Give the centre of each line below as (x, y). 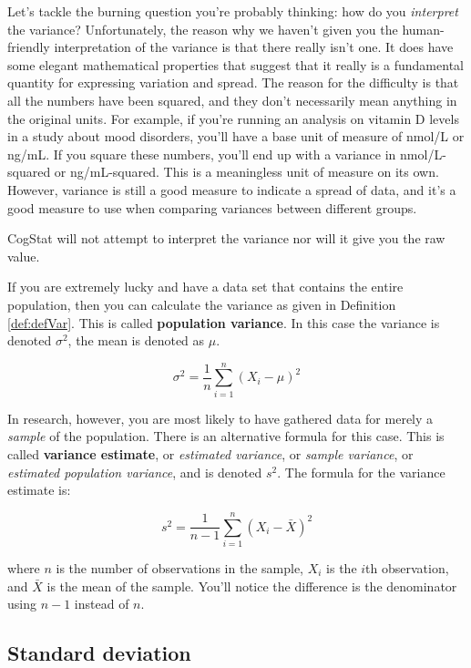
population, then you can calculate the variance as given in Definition (202, 304)
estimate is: (39, 490)
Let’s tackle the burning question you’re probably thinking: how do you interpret (233, 11)
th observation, (407, 567)
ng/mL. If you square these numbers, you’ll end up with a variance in (202, 154)
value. (24, 256)
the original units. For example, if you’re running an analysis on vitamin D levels (233, 118)
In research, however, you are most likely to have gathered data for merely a (220, 418)
